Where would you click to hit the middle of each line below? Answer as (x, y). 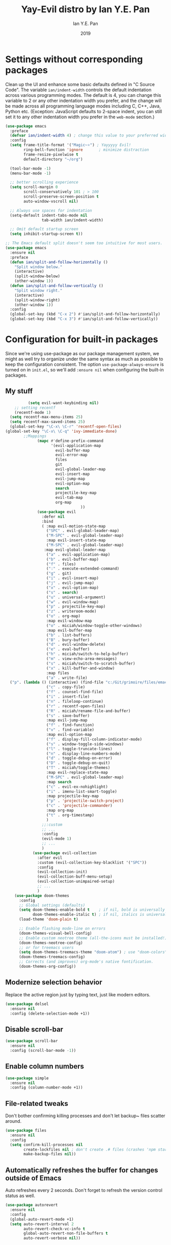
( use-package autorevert (32, 1205)
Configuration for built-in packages (82, 339)
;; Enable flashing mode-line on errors (62, 929)
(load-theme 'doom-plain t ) (49, 919)
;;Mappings (35, 436)
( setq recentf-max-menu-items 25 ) (46, 417)
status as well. (20, 1196)
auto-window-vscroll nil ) (51, 201)
